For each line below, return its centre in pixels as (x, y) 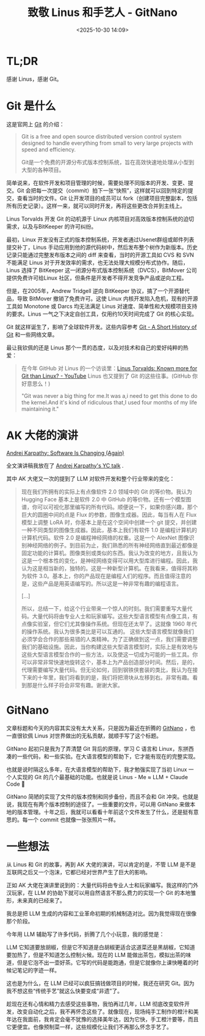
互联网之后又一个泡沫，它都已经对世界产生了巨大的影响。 (78, 872)
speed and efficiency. (49, 149)
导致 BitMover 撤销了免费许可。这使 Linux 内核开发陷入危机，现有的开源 (107, 299)
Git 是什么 (31, 106)
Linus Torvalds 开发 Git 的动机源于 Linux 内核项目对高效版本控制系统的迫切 (100, 219)
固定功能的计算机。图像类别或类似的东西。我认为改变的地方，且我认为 (110, 553)
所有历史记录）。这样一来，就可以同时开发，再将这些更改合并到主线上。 (96, 205)
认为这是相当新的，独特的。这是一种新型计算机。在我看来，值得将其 (107, 568)
